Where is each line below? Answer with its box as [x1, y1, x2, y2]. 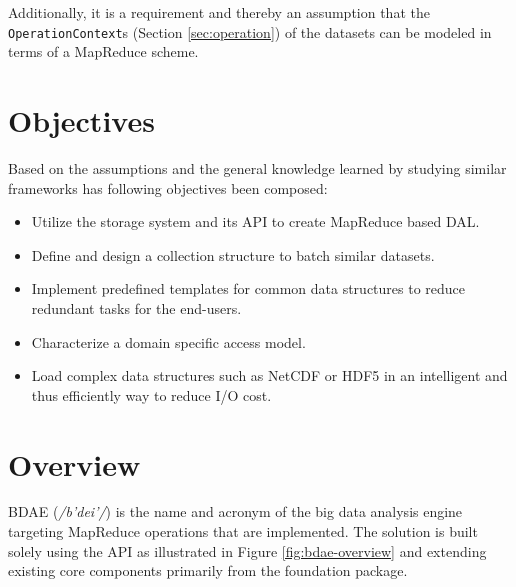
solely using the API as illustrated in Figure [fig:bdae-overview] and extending [8, 540, 487, 561]
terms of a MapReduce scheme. [8, 41, 199, 62]
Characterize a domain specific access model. [31, 331, 306, 352]
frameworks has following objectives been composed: [8, 177, 328, 198]
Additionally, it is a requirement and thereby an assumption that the [8, 2, 430, 22]
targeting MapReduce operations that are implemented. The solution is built [8, 521, 478, 542]
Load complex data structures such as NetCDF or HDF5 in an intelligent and [31, 365, 508, 386]
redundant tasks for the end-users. [31, 297, 242, 318]
